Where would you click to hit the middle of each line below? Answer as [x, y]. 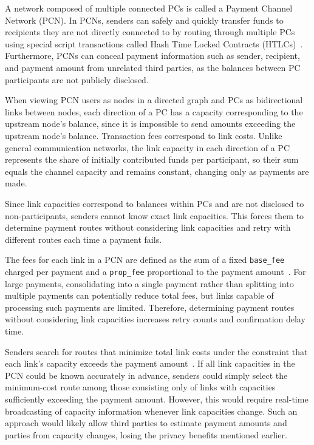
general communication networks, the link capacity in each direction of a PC [147, 147]
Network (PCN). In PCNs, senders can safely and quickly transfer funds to [144, 20]
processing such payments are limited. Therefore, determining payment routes [150, 307]
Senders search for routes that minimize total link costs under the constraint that [156, 351]
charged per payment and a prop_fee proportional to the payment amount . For [155, 271]
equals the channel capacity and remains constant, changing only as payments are [157, 171]
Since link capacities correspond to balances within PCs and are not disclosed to [155, 203]
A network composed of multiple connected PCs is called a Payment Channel [149, 8]
